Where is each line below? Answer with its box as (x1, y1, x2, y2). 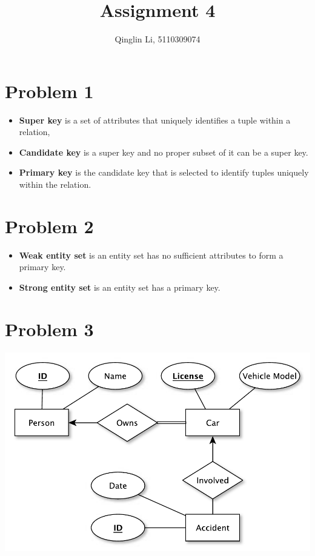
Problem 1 (5, 78, 94, 103)
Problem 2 (5, 213, 94, 238)
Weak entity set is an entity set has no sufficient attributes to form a (19, 248, 283, 261)
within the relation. (19, 178, 91, 191)
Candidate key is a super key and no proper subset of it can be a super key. (19, 145, 308, 158)
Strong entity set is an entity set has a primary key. (19, 280, 220, 293)
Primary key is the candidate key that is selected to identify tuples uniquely (19, 166, 309, 179)
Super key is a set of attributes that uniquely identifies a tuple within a (19, 113, 291, 126)
